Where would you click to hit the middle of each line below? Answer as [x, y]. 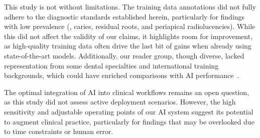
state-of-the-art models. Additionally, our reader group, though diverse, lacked [124, 55]
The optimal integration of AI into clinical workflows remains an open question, [127, 92]
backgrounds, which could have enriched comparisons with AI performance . [122, 75]
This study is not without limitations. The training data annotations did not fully [130, 6]
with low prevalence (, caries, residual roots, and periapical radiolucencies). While [130, 26]
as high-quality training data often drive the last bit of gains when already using [128, 46]
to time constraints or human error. [59, 131]
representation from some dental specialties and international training [111, 65]
